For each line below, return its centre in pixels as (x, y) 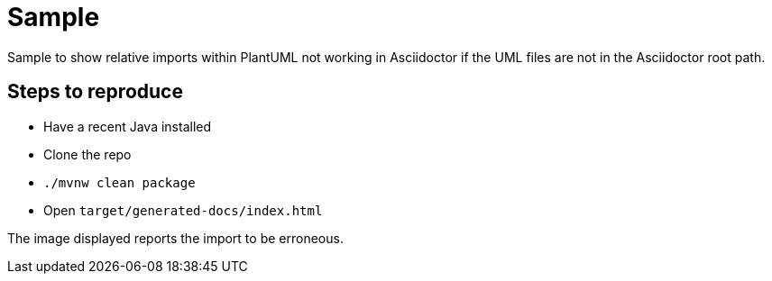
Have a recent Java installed (128, 126)
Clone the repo (87, 154)
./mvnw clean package (119, 182)
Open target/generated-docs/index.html (183, 210)
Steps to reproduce (95, 92)
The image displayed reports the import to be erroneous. (175, 238)
